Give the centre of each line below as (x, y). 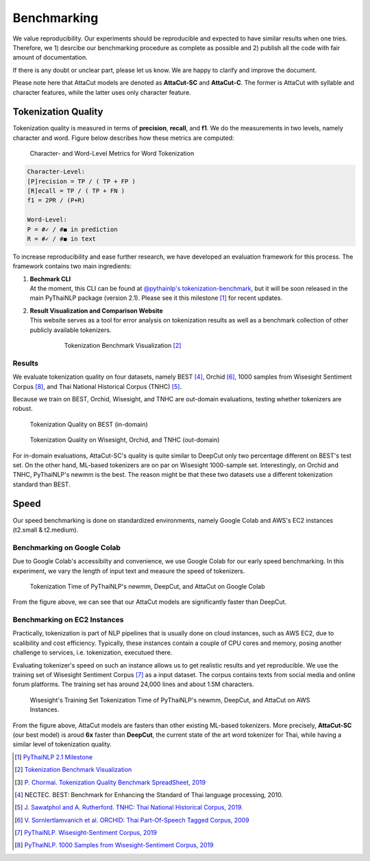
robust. (23, 409)
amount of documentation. (50, 58)
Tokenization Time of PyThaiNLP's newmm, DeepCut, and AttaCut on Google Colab (147, 586)
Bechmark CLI (50, 279)
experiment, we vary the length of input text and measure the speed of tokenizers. (129, 571)
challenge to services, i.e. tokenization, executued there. (92, 652)
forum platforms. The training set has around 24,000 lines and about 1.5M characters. (133, 684)
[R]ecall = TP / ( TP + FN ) (76, 191)
